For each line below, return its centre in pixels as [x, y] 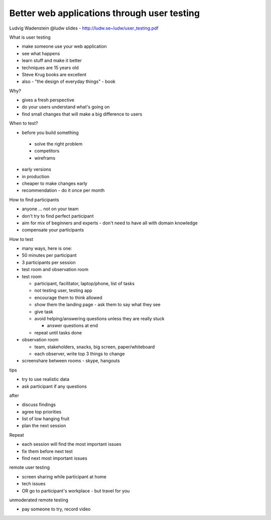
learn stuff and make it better [52, 61]
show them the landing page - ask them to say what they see [97, 305]
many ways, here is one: [47, 248]
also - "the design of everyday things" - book [69, 82]
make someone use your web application [64, 46]
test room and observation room [55, 270]
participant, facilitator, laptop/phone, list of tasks [85, 284]
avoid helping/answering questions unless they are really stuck [100, 318]
